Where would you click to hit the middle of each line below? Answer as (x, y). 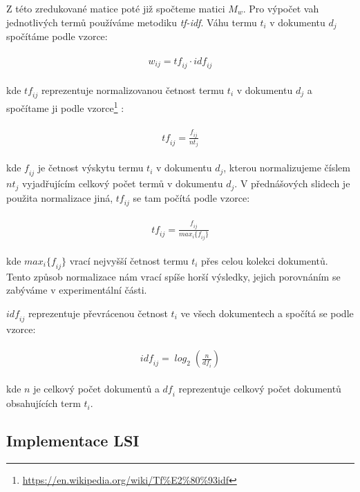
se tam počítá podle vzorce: (191, 197)
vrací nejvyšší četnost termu (129, 260)
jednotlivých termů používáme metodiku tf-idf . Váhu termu (132, 22)
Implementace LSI (73, 441)
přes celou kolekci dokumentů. (265, 260)
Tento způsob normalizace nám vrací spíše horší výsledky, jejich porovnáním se (173, 276)
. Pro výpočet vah (281, 8)
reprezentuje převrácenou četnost (98, 313)
